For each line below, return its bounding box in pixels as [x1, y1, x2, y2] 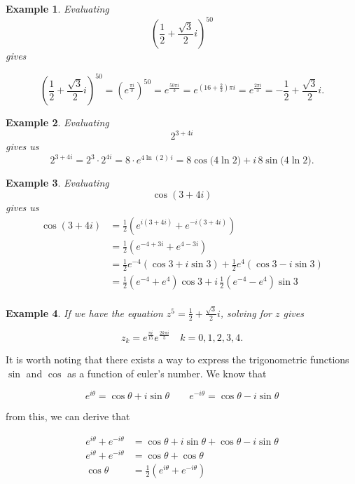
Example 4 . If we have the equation [6, 305, 163, 320]
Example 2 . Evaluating [6, 115, 109, 130]
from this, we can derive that [6, 409, 130, 424]
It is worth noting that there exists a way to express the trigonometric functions [6, 351, 349, 366]
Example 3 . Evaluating [6, 175, 109, 190]
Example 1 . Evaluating [6, 1, 109, 15]
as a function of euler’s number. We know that [67, 365, 267, 380]
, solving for [220, 305, 272, 320]
